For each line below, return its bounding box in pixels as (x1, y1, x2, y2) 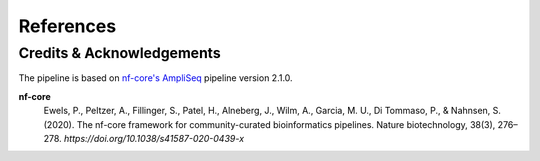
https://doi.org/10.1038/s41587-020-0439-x (63, 132, 245, 144)
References (18, 15, 117, 37)
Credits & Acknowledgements (18, 44, 221, 62)
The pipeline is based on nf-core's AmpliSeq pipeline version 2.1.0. (18, 72, 294, 84)
